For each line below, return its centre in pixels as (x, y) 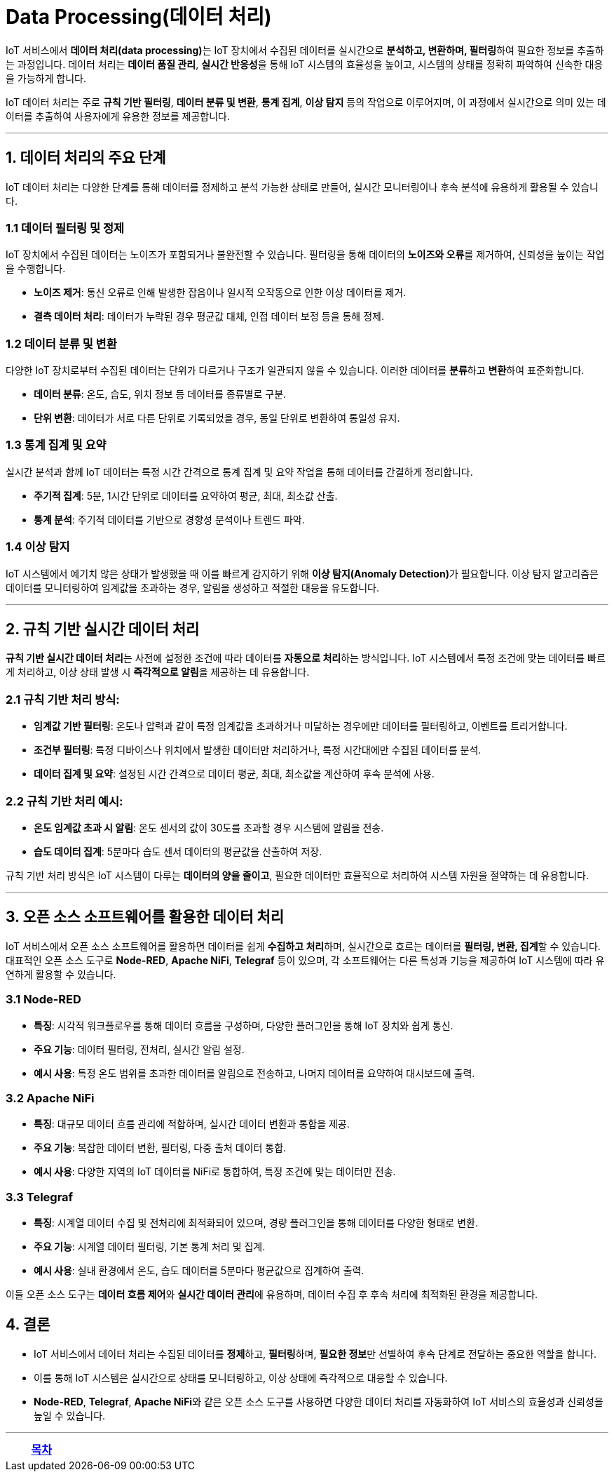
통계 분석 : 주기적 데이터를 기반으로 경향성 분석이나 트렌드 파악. (169, 519)
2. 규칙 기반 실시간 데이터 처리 (103, 629)
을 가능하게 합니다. (46, 78)
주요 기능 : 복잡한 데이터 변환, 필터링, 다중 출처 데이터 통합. (160, 1148)
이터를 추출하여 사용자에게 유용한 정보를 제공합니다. (118, 116)
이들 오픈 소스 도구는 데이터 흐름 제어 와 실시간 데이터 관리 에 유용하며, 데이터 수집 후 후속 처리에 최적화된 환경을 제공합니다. (272, 1295)
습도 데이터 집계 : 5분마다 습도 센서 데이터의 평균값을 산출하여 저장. (178, 851)
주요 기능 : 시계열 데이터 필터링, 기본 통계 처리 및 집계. (150, 1247)
